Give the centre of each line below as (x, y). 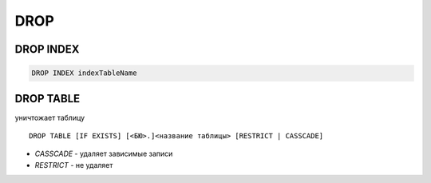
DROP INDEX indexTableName (84, 73)
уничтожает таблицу (50, 117)
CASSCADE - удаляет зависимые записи (104, 154)
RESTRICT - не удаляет (74, 165)
